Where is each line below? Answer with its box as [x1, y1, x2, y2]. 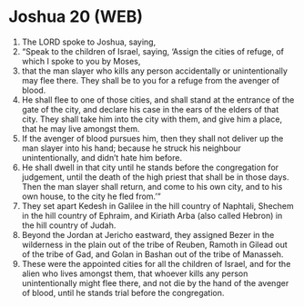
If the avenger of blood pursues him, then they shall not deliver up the [21, 133, 284, 144]
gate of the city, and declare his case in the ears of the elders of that [21, 104, 279, 114]
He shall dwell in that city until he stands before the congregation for [21, 162, 279, 173]
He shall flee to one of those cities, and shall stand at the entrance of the [21, 94, 295, 105]
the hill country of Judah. [21, 220, 117, 231]
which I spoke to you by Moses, [21, 55, 141, 66]
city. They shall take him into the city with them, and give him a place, [21, 114, 283, 124]
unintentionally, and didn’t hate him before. [21, 152, 183, 163]
